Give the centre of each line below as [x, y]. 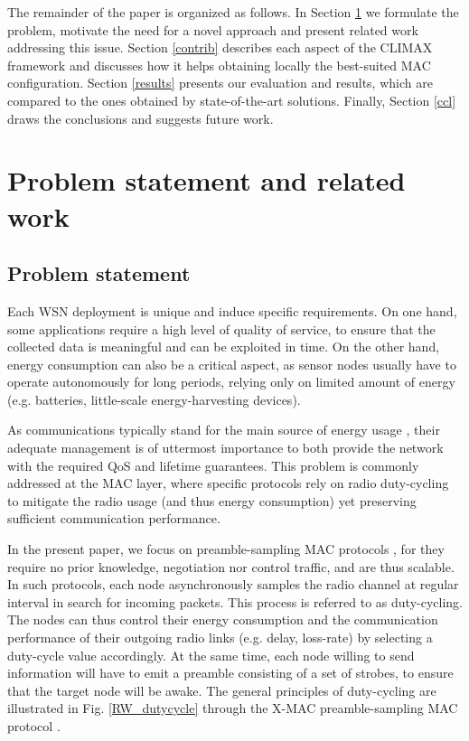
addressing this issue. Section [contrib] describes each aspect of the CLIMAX [220, 47]
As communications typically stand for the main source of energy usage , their [224, 430]
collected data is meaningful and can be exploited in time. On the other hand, [224, 347]
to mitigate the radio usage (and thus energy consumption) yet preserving [212, 500]
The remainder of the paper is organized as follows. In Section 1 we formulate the [233, 12]
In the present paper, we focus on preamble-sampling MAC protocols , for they [226, 549]
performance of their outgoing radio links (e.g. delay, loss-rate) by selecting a [220, 638]
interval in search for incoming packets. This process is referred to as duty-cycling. [235, 601]
